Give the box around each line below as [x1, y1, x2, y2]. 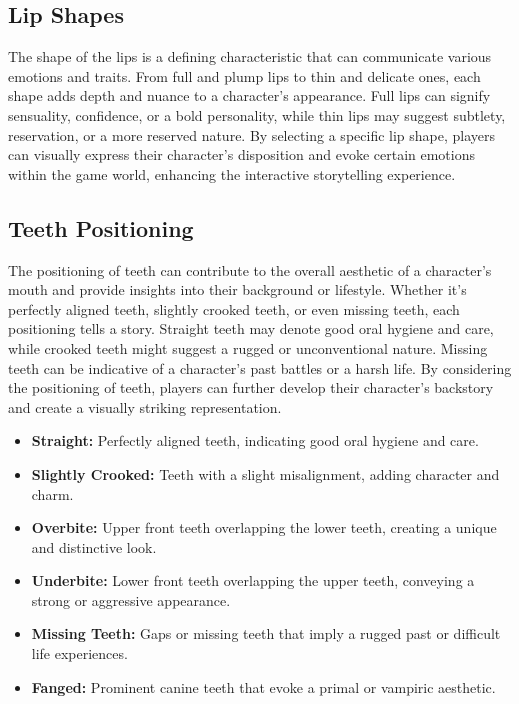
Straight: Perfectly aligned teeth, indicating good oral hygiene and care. [31, 430, 479, 451]
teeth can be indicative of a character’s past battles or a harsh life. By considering [8, 357, 512, 378]
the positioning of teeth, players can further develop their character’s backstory [8, 377, 494, 398]
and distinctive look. [31, 536, 157, 557]
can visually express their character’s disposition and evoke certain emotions [8, 144, 475, 165]
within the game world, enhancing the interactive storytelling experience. [8, 163, 456, 184]
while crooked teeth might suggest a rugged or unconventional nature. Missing [8, 337, 488, 358]
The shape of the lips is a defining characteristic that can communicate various [8, 46, 492, 67]
